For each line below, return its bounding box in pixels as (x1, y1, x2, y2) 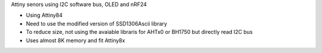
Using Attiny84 (26, 12, 63, 19)
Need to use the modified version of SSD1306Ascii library (26, 20, 168, 27)
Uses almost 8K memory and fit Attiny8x (26, 36, 125, 44)
